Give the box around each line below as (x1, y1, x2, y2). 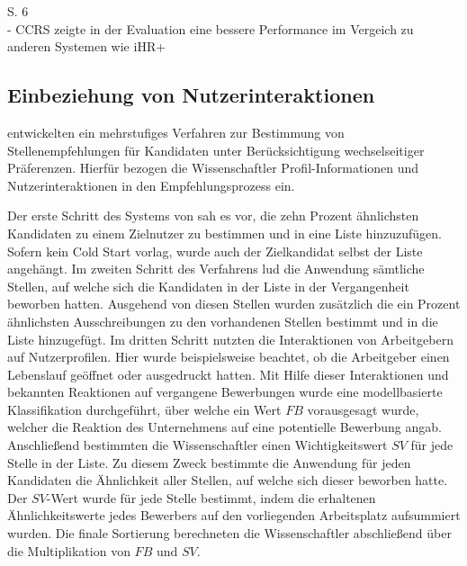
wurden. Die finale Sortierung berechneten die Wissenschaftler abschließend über (7, 524, 452, 543)
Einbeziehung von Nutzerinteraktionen (7, 81, 375, 109)
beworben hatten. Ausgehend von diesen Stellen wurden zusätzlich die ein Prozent (7, 294, 461, 313)
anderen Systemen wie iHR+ (7, 37, 166, 56)
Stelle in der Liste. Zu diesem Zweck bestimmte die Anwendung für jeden (7, 453, 411, 472)
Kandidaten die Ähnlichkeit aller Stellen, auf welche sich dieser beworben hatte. (7, 471, 448, 490)
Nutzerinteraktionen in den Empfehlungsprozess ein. (7, 175, 295, 194)
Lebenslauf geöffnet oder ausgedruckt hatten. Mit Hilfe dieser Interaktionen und (7, 364, 449, 383)
